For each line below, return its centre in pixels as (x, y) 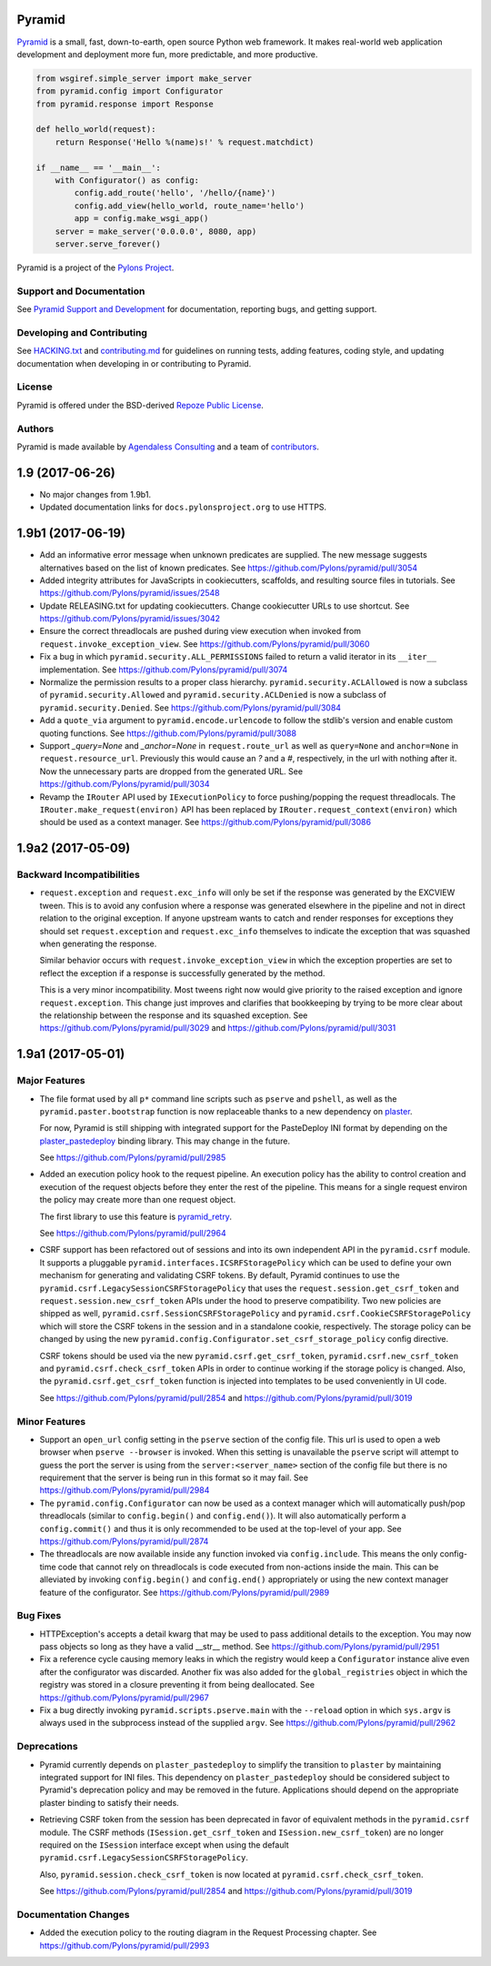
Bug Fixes (39, 1616)
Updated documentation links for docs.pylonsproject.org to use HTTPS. (183, 507)
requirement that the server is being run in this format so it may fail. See (174, 1477)
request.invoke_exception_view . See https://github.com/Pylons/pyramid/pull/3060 (205, 644)
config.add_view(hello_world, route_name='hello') (189, 206)
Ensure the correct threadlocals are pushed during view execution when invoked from (200, 631)
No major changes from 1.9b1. (95, 494)
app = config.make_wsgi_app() (141, 219)
